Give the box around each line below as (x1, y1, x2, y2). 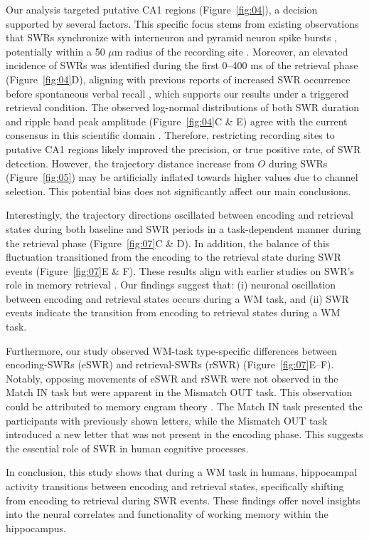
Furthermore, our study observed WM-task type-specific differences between (6, 343, 337, 358)
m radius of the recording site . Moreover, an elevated (114, 43, 348, 58)
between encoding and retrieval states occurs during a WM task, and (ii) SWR (6, 291, 349, 306)
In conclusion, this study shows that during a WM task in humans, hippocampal (6, 464, 358, 479)
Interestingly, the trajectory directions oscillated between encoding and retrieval (6, 207, 353, 222)
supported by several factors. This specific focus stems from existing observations (6, 16, 359, 31)
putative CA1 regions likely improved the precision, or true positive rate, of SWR (6, 141, 361, 156)
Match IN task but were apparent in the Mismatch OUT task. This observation (6, 385, 353, 400)
